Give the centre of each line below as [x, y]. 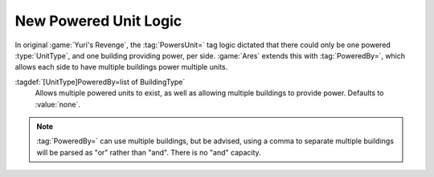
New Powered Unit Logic [98, 21]
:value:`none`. [57, 104]
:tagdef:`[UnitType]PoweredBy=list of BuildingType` [100, 82]
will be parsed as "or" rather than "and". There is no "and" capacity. [149, 152]
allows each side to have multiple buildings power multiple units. [121, 67]
